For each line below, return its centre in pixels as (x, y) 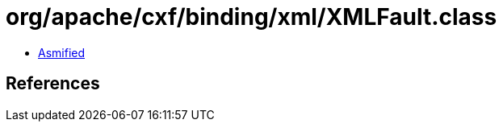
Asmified (62, 52)
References (53, 84)
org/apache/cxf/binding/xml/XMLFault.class (251, 17)
